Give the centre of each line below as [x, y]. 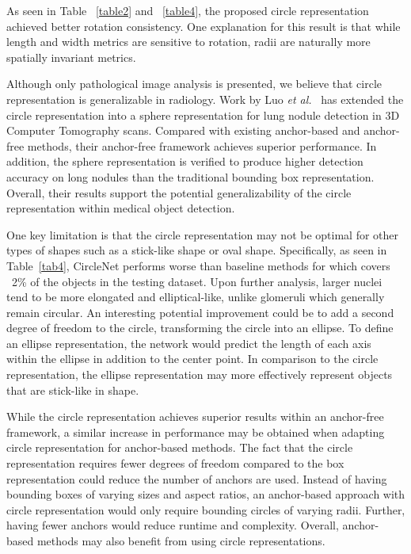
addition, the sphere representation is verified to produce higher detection [185, 161]
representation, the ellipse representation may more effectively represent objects [200, 374]
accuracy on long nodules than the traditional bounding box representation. [190, 176]
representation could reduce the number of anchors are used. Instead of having [197, 478]
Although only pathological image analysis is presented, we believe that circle [194, 84]
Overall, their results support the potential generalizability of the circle [179, 192]
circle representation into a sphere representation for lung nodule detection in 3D [203, 115]
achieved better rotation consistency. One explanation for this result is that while [204, 26]
